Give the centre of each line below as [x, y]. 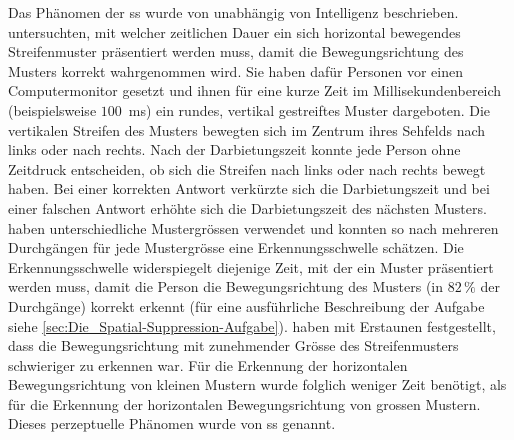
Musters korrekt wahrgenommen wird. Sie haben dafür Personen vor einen [235, 70]
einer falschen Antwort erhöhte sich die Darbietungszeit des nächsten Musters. [247, 207]
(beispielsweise [52, 109]
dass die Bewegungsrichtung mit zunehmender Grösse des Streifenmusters [233, 345]
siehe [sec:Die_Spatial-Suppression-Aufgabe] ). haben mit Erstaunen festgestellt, [252, 325]
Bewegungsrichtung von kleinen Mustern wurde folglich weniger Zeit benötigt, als [257, 384]
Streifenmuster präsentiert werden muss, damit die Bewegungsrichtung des [236, 51]
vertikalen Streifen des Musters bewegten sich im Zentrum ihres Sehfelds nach [247, 129]
